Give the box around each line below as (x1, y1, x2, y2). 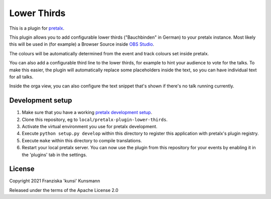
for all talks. (9, 73, 34, 80)
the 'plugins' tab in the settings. (22, 151, 87, 158)
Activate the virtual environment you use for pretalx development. (22, 123, 158, 129)
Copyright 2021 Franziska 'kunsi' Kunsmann (9, 178, 100, 184)
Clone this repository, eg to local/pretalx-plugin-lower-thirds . (22, 116, 168, 123)
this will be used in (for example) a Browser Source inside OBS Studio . (9, 41, 155, 47)
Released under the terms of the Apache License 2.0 (9, 187, 119, 193)
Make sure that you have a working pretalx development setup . (22, 110, 153, 116)
